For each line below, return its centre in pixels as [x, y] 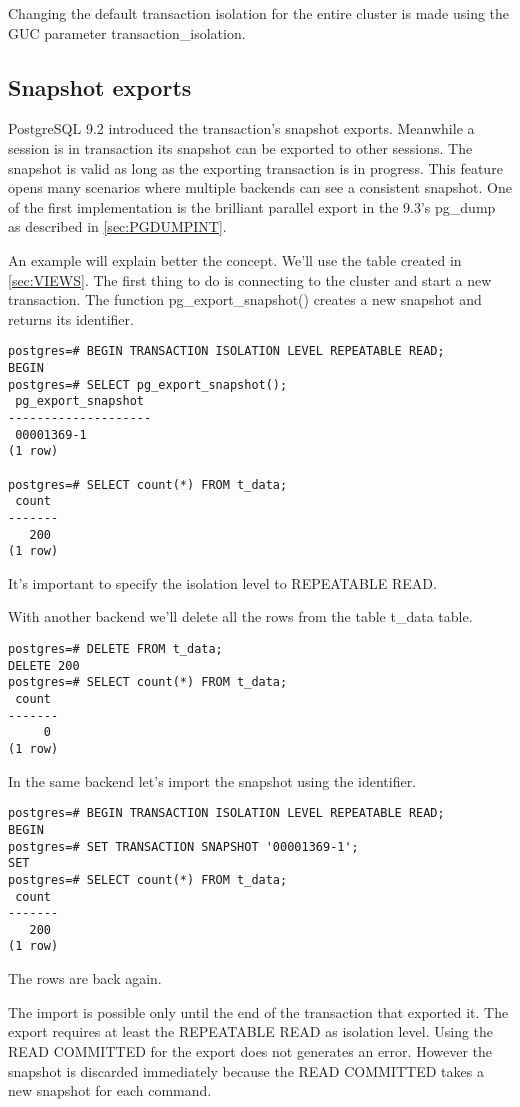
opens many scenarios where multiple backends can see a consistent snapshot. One [260, 187]
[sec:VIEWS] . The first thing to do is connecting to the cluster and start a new [250, 279]
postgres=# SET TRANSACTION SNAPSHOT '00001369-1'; [183, 846]
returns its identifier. [71, 318]
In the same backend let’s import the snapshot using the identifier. [212, 780]
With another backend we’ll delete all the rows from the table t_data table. [240, 616]
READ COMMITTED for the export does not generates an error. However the [250, 1050]
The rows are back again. [85, 978]
